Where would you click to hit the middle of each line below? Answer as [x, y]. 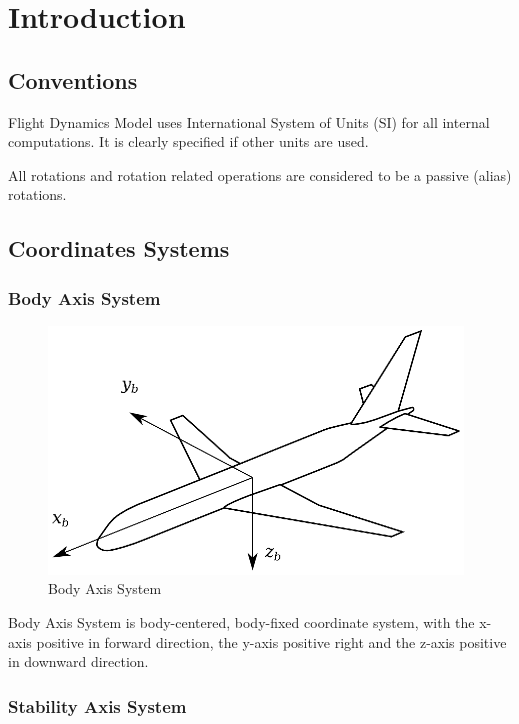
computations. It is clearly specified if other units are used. [188, 141]
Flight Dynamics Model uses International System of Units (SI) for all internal [249, 121]
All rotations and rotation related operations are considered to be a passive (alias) [260, 174]
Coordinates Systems [119, 248]
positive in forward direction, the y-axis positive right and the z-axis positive [271, 641]
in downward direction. [78, 661]
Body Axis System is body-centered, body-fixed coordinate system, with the [241, 621]
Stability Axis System [97, 705]
